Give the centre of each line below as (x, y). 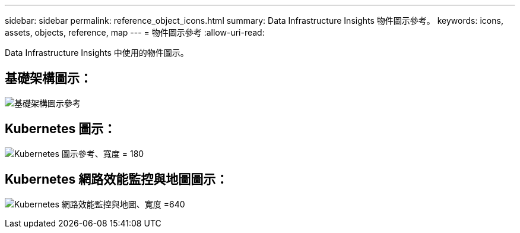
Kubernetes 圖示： (61, 129)
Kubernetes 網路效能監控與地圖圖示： (117, 180)
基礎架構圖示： (48, 78)
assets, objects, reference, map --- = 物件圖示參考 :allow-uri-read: (135, 32)
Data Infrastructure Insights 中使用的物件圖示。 (97, 53)
